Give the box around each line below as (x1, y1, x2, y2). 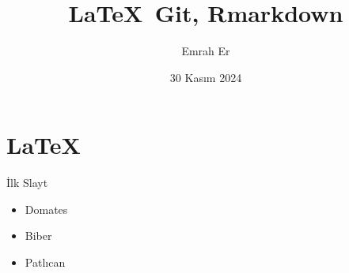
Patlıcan (25, 254, 66, 271)
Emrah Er (181, 43, 230, 59)
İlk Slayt (6, 174, 48, 191)
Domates (25, 200, 68, 217)
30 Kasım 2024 (169, 69, 242, 85)
